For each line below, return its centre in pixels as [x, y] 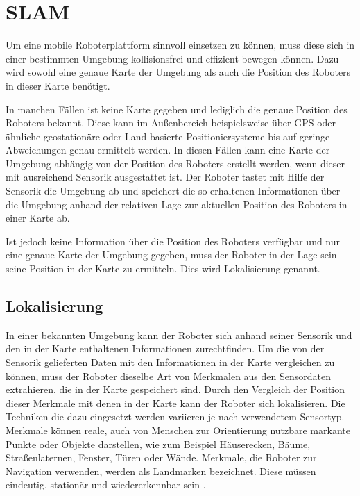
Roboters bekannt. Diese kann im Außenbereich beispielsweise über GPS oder [171, 123]
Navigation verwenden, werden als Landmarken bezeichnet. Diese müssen [161, 471]
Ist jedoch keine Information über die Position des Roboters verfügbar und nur [173, 241]
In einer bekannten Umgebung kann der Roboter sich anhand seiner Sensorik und [179, 334]
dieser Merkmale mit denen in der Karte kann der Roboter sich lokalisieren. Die [175, 403]
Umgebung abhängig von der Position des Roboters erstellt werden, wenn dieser [175, 163]
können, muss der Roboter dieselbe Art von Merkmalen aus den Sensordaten [168, 375]
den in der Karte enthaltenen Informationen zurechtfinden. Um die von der [165, 348]
